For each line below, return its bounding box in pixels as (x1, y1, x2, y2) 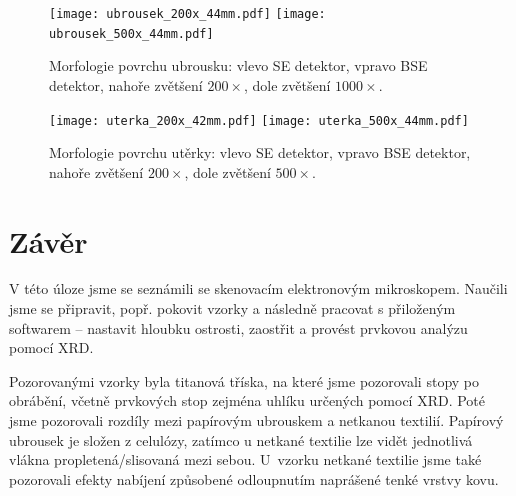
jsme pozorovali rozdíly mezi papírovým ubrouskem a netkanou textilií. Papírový (9, 410, 504, 431)
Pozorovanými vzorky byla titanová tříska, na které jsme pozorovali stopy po (9, 370, 480, 391)
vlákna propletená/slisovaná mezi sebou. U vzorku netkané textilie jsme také (9, 449, 482, 470)
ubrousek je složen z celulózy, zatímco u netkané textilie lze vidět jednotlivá (9, 429, 473, 450)
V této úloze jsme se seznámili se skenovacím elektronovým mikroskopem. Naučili (9, 278, 508, 299)
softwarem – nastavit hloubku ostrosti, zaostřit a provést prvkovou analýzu (9, 317, 468, 338)
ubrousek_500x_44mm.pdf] (49, 26, 214, 41)
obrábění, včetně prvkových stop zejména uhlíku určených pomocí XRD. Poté (9, 390, 486, 411)
